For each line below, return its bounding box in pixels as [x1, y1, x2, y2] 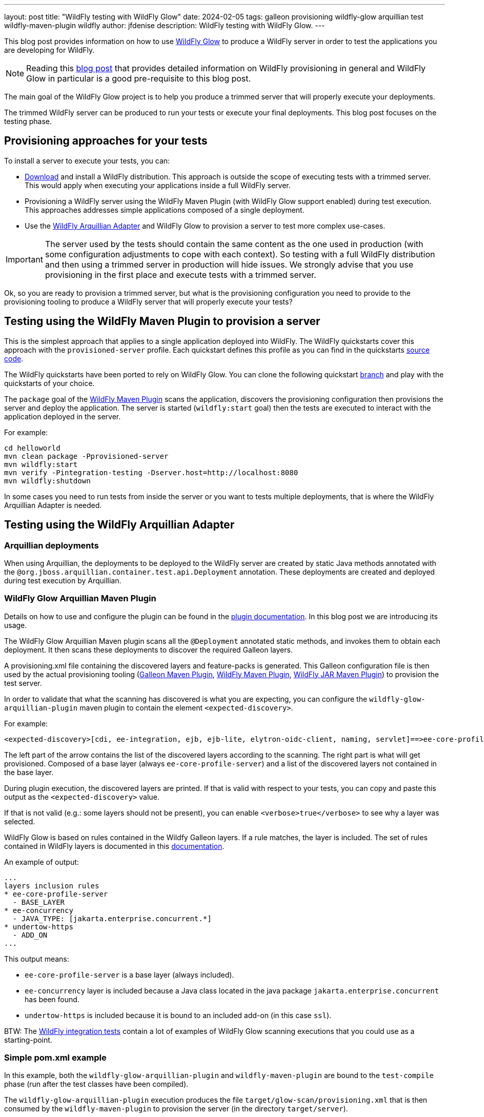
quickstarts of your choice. [4, 378, 95, 388]
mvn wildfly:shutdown [4, 476, 91, 485]
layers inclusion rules [4, 881, 99, 890]
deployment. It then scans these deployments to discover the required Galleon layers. [4, 645, 293, 654]
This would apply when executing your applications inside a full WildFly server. [25, 180, 291, 190]
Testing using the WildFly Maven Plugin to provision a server [4, 315, 320, 328]
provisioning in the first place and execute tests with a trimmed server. [45, 269, 316, 280]
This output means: [4, 954, 69, 963]
